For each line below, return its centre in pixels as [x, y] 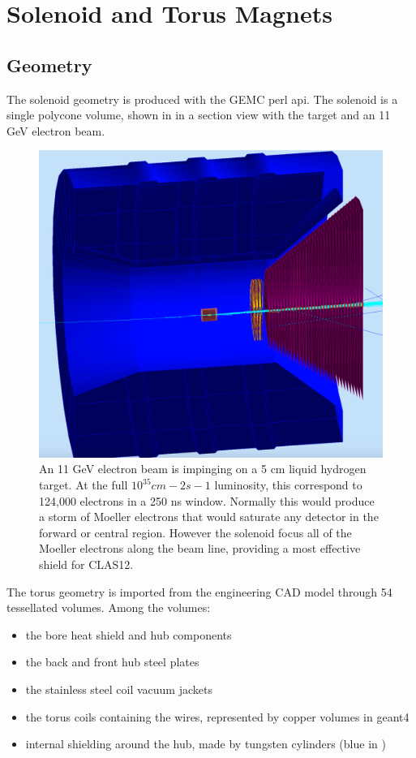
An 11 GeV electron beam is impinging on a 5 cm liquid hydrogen [203, 469]
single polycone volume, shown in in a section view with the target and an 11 [199, 115]
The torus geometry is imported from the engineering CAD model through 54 [199, 591]
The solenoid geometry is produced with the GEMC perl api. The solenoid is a [202, 99]
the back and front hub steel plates [112, 662]
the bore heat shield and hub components [129, 634]
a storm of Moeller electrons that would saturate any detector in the [209, 517]
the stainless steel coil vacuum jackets [119, 689]
